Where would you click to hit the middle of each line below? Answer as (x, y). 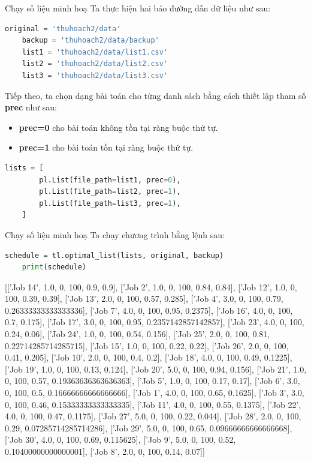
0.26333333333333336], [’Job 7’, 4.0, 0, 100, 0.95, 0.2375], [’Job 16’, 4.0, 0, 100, (149, 310)
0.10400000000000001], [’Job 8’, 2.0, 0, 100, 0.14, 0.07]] (105, 451)
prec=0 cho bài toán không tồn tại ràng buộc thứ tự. (118, 127)
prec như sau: (31, 107)
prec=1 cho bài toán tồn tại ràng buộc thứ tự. (106, 147)
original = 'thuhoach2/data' (63, 28)
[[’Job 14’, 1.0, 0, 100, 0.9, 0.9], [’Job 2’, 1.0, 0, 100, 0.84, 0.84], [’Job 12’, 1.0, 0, (151, 286)
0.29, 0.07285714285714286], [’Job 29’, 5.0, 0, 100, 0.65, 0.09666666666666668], (149, 427)
